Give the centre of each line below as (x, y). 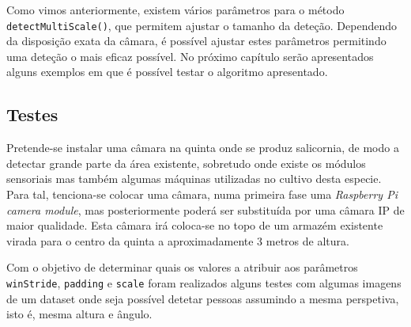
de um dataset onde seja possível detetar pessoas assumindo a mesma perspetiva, (203, 298)
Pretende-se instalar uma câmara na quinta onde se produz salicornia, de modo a (203, 148)
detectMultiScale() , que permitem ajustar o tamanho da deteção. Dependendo (202, 25)
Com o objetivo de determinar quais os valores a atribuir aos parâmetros (182, 267)
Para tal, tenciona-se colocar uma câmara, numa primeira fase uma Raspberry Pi (202, 194)
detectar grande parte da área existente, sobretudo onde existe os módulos (186, 163)
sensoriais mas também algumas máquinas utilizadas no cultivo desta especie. (194, 179)
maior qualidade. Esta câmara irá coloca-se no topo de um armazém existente (195, 225)
